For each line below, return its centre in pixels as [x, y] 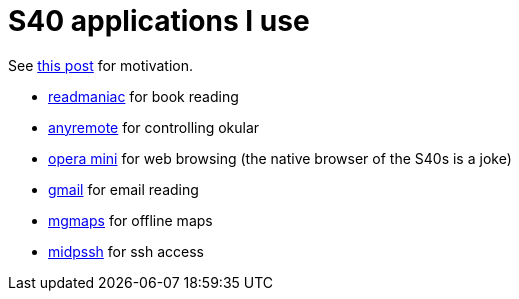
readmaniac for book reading [143, 96]
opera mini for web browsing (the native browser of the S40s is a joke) [280, 158]
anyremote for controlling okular [154, 127]
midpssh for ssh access [126, 251]
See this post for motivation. [101, 65]
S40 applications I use [159, 21]
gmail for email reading [123, 189]
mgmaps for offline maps [130, 220]
